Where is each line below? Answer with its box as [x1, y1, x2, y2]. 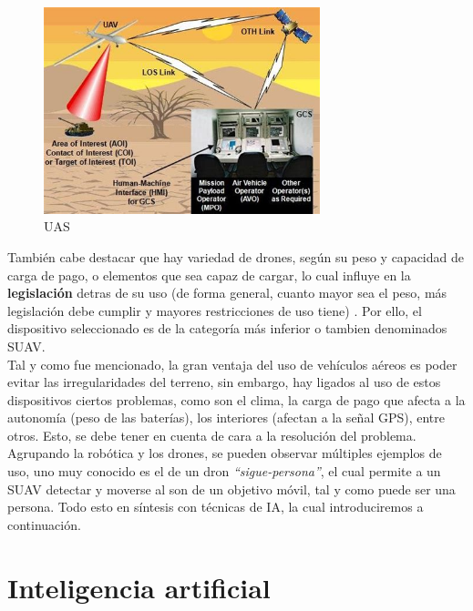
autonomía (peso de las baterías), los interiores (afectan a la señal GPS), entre [7, 408, 446, 427]
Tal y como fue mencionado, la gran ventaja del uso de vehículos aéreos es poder [7, 354, 458, 373]
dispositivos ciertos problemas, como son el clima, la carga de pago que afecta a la [7, 390, 466, 409]
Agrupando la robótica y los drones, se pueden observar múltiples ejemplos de [7, 443, 442, 463]
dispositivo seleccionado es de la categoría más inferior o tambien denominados [7, 319, 447, 338]
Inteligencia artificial [7, 568, 271, 606]
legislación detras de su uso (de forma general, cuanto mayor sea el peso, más [7, 283, 447, 302]
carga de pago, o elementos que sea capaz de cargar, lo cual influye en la [7, 265, 411, 284]
